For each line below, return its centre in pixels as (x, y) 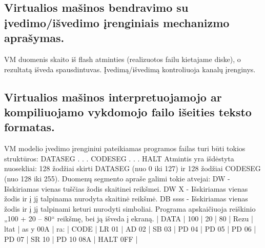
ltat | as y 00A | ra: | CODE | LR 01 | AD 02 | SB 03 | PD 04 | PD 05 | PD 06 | (130, 228)
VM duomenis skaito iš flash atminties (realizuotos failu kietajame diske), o (123, 59)
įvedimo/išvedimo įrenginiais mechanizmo (117, 22)
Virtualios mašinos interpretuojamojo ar (113, 97)
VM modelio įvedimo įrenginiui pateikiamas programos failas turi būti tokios (125, 148)
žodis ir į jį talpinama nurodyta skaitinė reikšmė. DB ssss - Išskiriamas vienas (126, 199)
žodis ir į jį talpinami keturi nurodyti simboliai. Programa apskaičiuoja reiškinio (130, 208)
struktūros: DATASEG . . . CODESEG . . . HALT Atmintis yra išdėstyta (119, 158)
